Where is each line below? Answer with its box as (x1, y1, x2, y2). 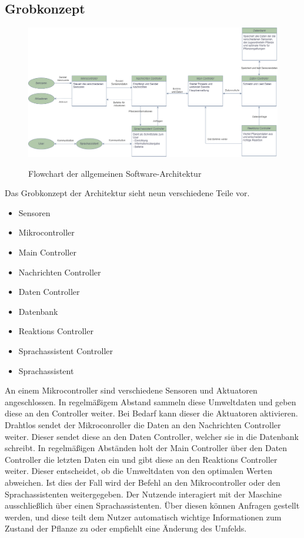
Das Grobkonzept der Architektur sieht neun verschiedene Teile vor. (5, 187, 250, 199)
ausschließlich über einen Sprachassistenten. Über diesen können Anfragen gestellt (5, 499, 300, 512)
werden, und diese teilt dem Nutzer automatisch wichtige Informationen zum (5, 510, 282, 523)
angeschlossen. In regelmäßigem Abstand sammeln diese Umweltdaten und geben (5, 395, 296, 408)
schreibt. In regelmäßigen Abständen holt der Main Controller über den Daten (5, 442, 288, 454)
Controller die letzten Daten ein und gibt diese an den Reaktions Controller (5, 453, 278, 465)
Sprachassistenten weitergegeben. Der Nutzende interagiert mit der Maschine (5, 487, 282, 500)
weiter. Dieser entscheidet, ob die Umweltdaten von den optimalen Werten (5, 465, 273, 477)
